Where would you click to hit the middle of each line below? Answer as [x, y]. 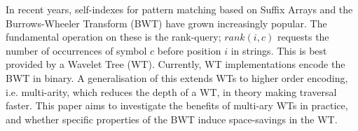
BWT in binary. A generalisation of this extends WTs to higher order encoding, [177, 77]
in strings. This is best [279, 50]
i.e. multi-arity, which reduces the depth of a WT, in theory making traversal [171, 91]
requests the [303, 37]
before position [189, 50]
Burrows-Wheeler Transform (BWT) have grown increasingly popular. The [166, 23]
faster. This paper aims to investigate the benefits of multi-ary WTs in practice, [177, 105]
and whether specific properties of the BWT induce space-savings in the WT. [172, 119]
